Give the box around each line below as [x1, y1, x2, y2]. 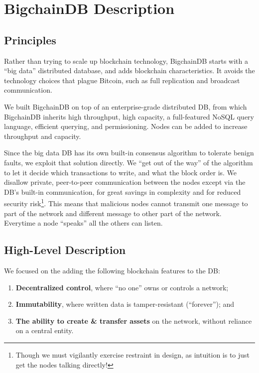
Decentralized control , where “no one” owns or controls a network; [15, 282, 229, 292]
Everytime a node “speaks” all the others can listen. [4, 218, 163, 228]
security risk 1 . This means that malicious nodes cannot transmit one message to [4, 197, 248, 208]
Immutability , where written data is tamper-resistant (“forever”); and [15, 299, 235, 309]
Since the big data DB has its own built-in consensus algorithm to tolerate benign [4, 147, 254, 158]
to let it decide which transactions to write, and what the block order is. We [4, 167, 237, 177]
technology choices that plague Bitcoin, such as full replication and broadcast [4, 75, 240, 85]
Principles [4, 32, 56, 47]
